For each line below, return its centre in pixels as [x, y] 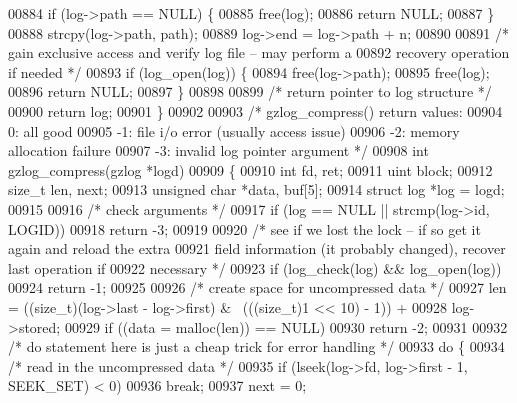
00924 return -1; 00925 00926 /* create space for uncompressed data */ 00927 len [257, 287]
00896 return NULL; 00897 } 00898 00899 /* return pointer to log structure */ [250, 91]
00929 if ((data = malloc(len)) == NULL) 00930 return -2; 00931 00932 [286, 326]
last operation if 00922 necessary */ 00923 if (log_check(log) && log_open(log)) [255, 267]
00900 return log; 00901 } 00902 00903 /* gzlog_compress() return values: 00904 [255, 110]
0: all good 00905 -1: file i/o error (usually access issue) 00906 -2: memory [234, 130]
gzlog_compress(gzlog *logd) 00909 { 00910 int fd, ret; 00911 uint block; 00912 [250, 169]
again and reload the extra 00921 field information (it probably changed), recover [257, 248]
